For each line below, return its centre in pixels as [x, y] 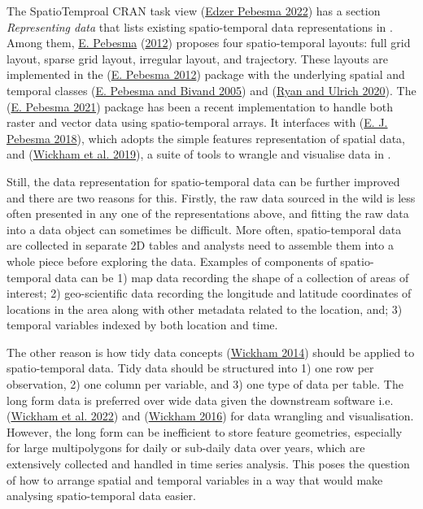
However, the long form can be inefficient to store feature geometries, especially [205, 431]
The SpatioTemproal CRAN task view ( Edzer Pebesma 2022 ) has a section [194, 11]
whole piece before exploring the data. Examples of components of [172, 261]
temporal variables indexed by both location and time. [142, 325]
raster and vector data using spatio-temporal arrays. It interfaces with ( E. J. [197, 122]
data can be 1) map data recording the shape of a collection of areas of [232, 277]
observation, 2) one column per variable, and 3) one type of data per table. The [205, 384]
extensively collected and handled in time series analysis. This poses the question [208, 464]
